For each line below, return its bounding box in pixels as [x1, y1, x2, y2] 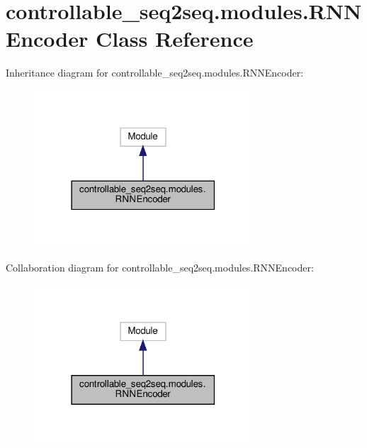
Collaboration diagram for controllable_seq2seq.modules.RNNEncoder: [6, 259, 314, 274]
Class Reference [96, 24, 254, 53]
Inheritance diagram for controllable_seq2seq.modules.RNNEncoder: [6, 65, 304, 80]
